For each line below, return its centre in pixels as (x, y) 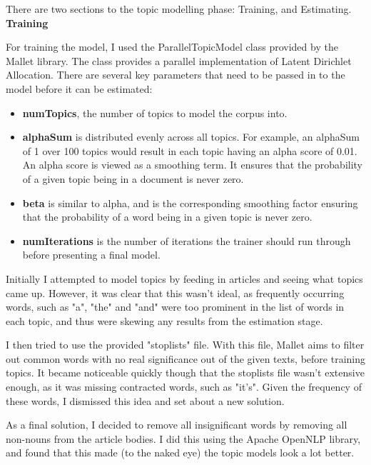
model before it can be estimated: (79, 88)
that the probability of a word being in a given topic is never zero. (167, 217)
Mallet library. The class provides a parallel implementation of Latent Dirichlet (179, 60)
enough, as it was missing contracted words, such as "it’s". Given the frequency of (184, 387)
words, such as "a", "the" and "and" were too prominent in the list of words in (175, 307)
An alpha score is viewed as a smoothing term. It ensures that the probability (193, 165)
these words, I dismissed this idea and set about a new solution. (145, 400)
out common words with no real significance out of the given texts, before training (185, 358)
